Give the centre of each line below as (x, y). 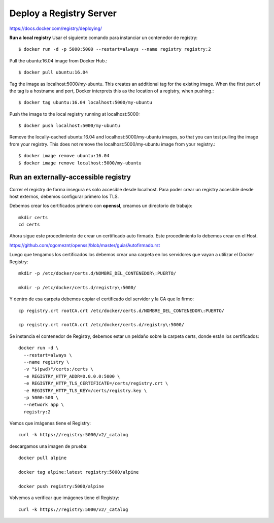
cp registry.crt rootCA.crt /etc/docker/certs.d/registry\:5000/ (101, 325)
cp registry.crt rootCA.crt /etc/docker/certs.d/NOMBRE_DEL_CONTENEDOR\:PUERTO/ (122, 310)
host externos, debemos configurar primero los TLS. (64, 196)
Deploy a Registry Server (63, 13)
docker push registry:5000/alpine (61, 486)
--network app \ (44, 405)
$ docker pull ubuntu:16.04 (53, 73)
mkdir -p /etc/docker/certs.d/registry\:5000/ (77, 287)
